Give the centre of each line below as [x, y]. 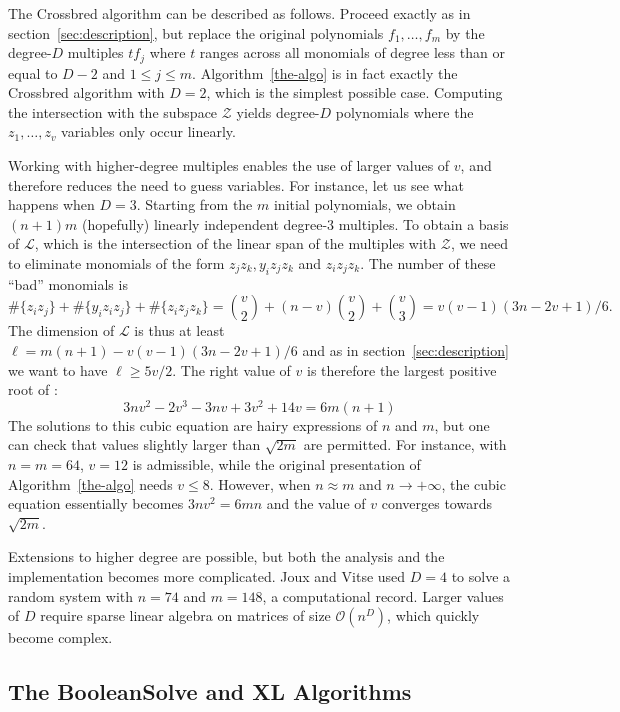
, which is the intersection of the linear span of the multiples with [235, 243]
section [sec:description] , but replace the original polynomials [196, 32]
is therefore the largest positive [402, 369]
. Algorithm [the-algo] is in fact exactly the [325, 72]
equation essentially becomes [96, 503]
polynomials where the [404, 111]
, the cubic [473, 483]
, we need [479, 243]
